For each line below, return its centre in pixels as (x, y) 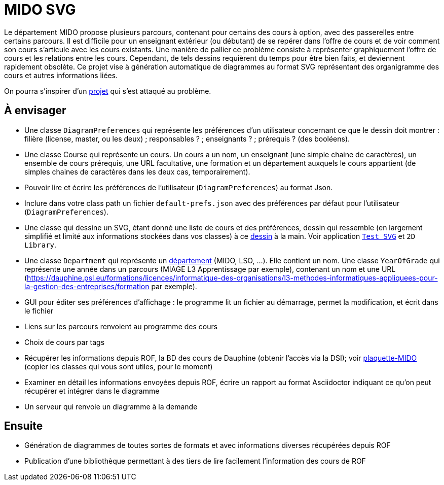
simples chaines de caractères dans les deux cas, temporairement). (137, 171)
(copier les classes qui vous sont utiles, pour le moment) (119, 366)
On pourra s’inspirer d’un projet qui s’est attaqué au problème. (108, 91)
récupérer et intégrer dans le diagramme (92, 391)
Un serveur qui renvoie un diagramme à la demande (111, 406)
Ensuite (24, 426)
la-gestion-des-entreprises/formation (87, 286)
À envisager (35, 111)
